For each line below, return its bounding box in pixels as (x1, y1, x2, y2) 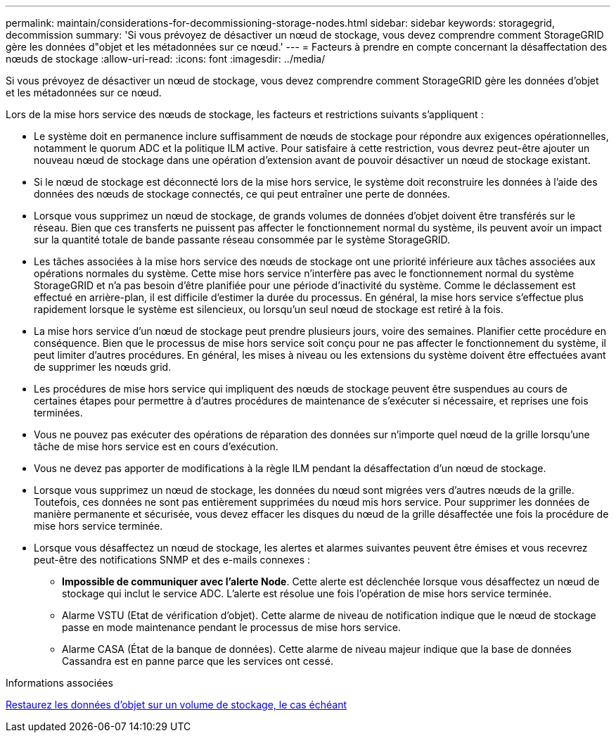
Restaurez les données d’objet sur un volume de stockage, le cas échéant (6, 699, 347, 711)
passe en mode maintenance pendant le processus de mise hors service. (62, 621, 401, 633)
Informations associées (6, 677, 113, 689)
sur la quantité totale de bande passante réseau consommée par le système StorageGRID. (34, 234, 451, 246)
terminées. (34, 407, 83, 419)
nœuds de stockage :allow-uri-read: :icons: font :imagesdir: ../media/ (6, 53, 326, 65)
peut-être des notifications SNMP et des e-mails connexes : (34, 554, 311, 566)
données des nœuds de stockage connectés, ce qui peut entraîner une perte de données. (34, 188, 451, 200)
